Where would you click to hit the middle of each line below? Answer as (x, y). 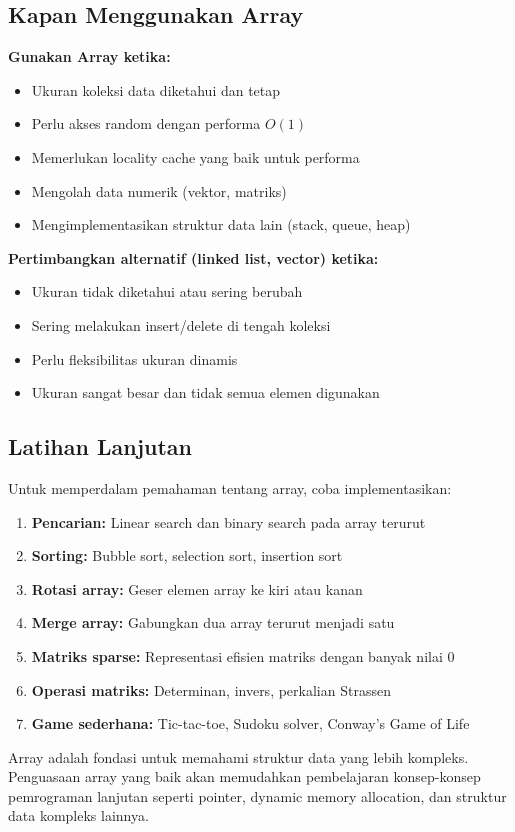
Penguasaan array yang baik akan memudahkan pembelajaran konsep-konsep (244, 776)
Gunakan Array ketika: (89, 56)
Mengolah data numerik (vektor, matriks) (159, 190)
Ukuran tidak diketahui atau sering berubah (167, 291)
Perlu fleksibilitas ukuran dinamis (134, 358)
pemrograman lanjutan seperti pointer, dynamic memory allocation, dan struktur (257, 795)
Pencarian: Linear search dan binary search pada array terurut (228, 521)
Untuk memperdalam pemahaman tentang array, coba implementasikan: (230, 487)
